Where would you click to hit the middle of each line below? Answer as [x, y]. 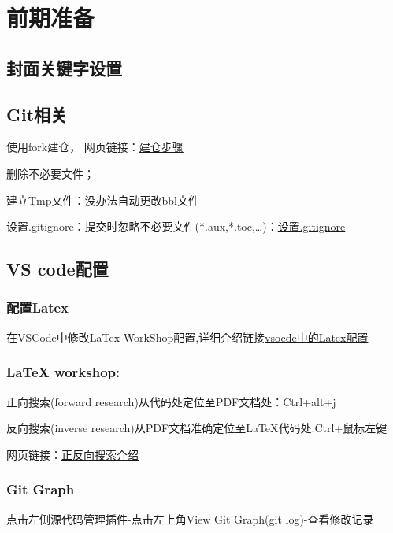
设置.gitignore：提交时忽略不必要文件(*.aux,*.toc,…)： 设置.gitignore [176, 226]
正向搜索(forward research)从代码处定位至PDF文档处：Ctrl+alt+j [171, 401]
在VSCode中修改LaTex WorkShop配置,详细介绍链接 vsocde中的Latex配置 [187, 337]
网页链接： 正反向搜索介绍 [72, 454]
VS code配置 [57, 269]
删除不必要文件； [50, 173]
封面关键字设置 [64, 67]
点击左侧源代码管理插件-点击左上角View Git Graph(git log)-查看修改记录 [190, 518]
